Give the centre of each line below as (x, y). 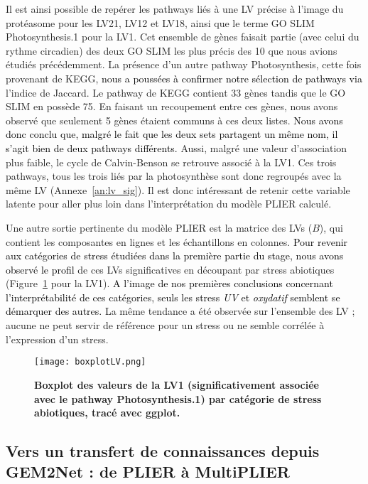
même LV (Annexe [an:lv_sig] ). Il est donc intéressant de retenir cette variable (178, 189)
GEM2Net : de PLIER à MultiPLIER (148, 472)
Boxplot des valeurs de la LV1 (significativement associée (177, 384)
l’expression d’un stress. (57, 339)
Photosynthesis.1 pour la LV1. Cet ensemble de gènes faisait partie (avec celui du (183, 37)
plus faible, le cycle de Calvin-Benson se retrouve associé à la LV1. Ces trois (171, 162)
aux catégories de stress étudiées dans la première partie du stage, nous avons (175, 256)
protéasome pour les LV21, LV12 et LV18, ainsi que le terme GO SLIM (160, 22)
